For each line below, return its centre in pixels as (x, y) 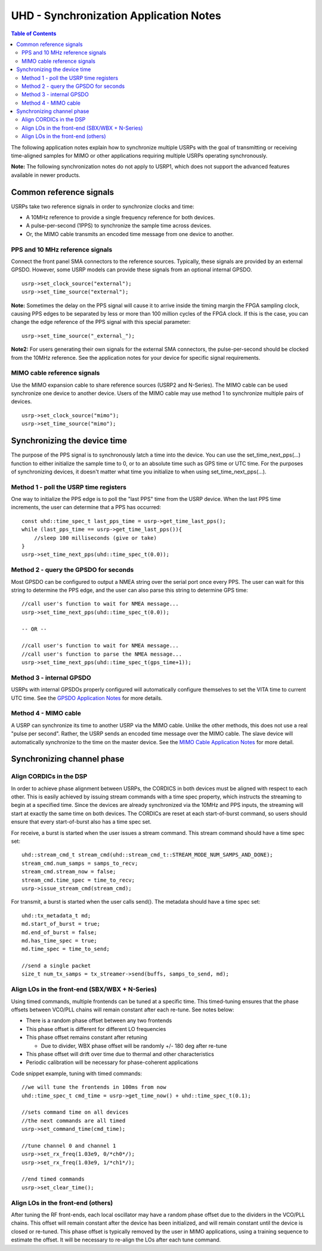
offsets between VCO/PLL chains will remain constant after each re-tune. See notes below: (123, 1010)
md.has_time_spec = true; (60, 940)
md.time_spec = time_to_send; (66, 949)
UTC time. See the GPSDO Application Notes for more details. (87, 698)
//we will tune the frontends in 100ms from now (94, 1087)
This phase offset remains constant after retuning (86, 1038)
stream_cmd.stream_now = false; (69, 872)
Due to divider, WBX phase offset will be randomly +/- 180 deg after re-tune (134, 1045)
